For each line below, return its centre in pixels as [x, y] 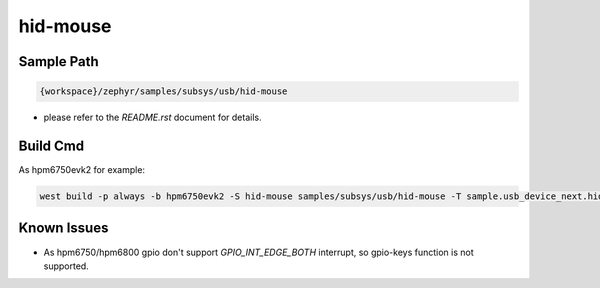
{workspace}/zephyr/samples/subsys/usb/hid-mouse [163, 91]
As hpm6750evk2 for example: [81, 170]
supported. [66, 266]
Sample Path [58, 61]
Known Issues [63, 228]
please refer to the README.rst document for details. [152, 117]
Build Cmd [51, 145]
